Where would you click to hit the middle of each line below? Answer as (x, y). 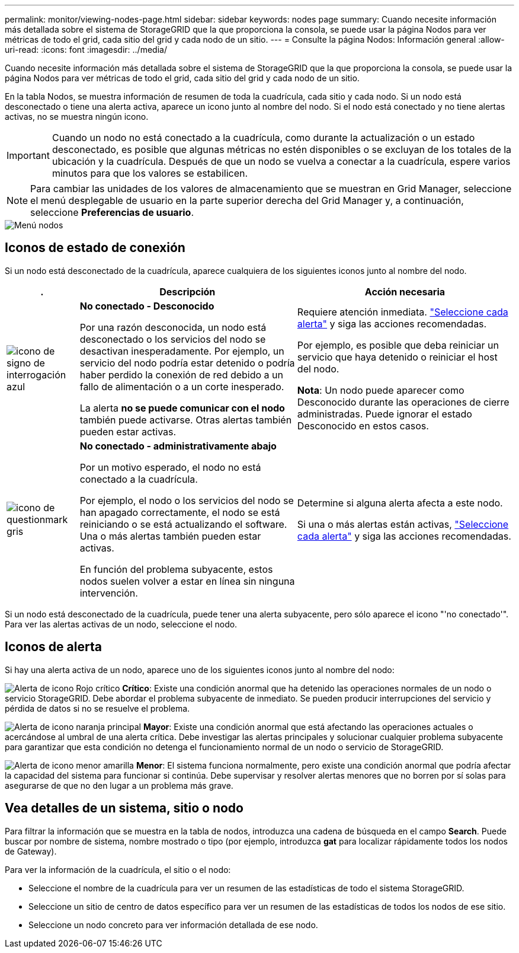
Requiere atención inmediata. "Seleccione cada (403, 312)
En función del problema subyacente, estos (176, 569)
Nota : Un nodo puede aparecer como (381, 390)
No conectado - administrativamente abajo (178, 446)
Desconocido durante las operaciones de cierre (403, 402)
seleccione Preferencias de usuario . (112, 212)
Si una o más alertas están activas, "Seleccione (403, 524)
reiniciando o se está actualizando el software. (183, 524)
